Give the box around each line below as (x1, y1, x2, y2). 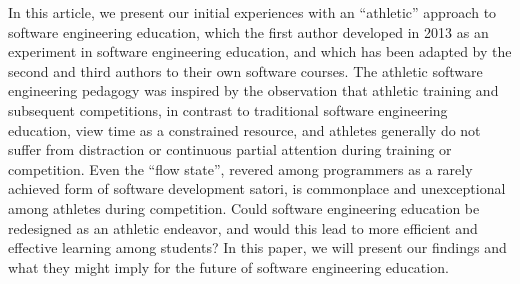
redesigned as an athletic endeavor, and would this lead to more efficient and (8, 217, 478, 238)
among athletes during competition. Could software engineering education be (8, 197, 480, 218)
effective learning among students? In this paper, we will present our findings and (8, 237, 507, 258)
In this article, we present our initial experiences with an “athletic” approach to (8, 2, 497, 22)
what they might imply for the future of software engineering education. (8, 256, 449, 277)
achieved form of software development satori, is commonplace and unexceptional (8, 178, 506, 199)
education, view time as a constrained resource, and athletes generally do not (8, 119, 481, 140)
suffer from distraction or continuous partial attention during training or (8, 139, 452, 160)
